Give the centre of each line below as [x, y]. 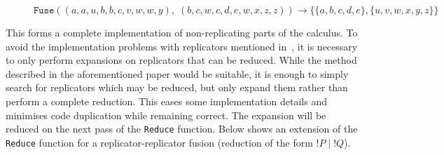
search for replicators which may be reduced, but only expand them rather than [177, 87]
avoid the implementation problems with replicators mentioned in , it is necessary [182, 46]
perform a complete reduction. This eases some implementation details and [166, 101]
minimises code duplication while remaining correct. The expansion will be [166, 115]
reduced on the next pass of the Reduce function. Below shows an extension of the [182, 129]
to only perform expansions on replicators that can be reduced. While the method [181, 60]
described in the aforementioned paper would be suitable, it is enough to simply [177, 73]
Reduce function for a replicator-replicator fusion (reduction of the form [159, 142]
